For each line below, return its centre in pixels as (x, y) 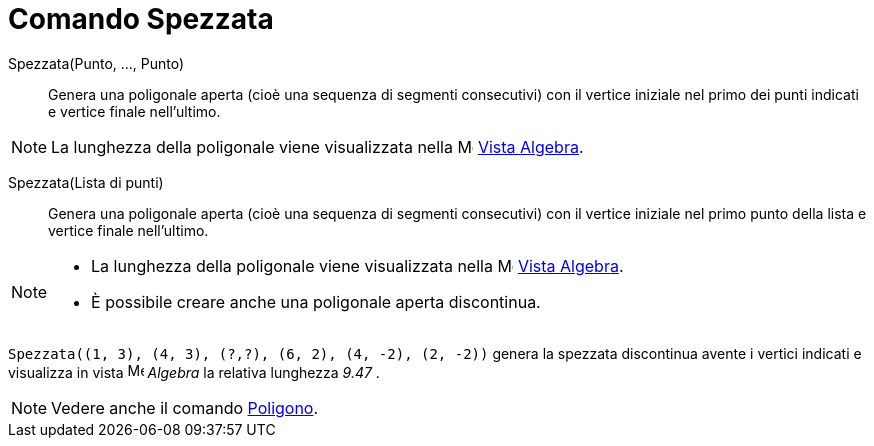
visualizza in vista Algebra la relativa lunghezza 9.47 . (194, 372)
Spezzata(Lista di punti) (86, 182)
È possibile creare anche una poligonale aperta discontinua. (316, 301)
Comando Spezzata (141, 19)
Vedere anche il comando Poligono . (185, 407)
